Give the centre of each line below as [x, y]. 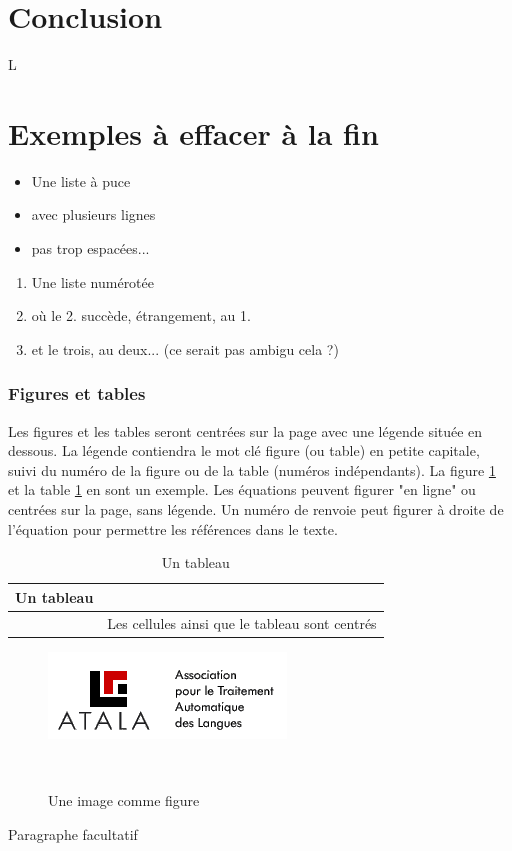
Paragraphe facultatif [73, 833]
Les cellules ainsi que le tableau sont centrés [242, 622]
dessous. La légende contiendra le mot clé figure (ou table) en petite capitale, [244, 450]
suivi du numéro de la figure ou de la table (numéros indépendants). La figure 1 [252, 469]
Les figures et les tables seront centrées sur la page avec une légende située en [245, 430]
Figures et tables [77, 393]
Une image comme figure [124, 799]
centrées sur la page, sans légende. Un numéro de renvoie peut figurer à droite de [256, 509]
